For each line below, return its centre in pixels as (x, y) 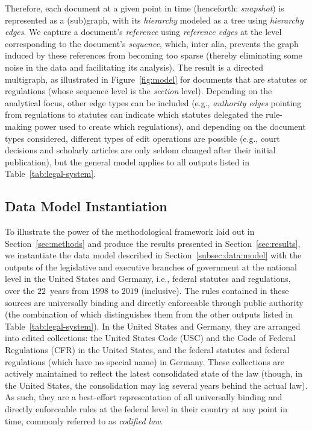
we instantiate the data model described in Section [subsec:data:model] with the (153, 255)
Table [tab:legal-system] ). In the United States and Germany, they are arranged (153, 326)
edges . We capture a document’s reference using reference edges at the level (143, 32)
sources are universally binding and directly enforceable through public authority (154, 302)
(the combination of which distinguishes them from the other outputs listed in (149, 314)
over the (20, 291)
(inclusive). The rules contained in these (215, 291)
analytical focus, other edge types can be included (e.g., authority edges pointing (153, 102)
